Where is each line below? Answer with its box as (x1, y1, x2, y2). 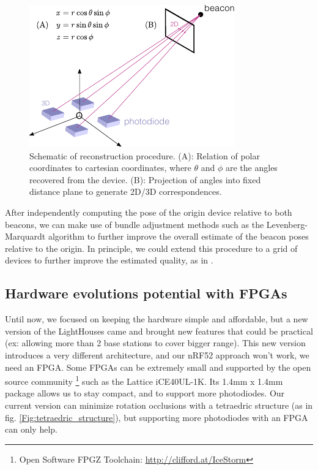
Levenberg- (266, 218, 308, 230)
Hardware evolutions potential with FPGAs (5, 284, 287, 303)
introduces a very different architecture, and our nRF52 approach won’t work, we (5, 348, 309, 361)
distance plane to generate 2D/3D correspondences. (29, 185, 222, 198)
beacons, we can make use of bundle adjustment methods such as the (5, 218, 264, 230)
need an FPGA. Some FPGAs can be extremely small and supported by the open (5, 360, 311, 373)
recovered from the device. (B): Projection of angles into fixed (29, 173, 261, 186)
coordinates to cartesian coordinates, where (29, 161, 191, 174)
